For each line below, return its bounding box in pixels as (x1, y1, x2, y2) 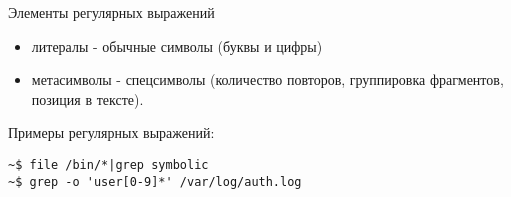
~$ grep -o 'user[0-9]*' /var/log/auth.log (8, 174, 302, 189)
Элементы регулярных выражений (8, 2, 215, 22)
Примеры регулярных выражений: (8, 122, 215, 143)
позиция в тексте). (31, 88, 144, 109)
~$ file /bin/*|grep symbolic (8, 157, 209, 172)
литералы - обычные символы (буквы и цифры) (31, 35, 323, 56)
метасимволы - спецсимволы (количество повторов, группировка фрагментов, (31, 69, 504, 90)
